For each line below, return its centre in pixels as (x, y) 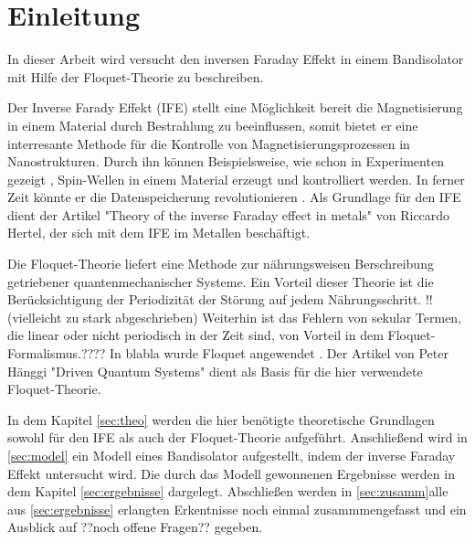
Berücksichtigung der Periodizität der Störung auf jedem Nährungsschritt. (215, 299)
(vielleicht (35, 317)
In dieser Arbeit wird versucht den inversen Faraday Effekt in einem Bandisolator (236, 59)
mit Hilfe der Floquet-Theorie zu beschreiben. (136, 76)
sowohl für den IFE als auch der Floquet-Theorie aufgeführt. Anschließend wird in (237, 437)
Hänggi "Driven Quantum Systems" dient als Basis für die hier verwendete (215, 371)
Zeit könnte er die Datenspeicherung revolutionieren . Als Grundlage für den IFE (234, 197)
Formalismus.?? (51, 353)
